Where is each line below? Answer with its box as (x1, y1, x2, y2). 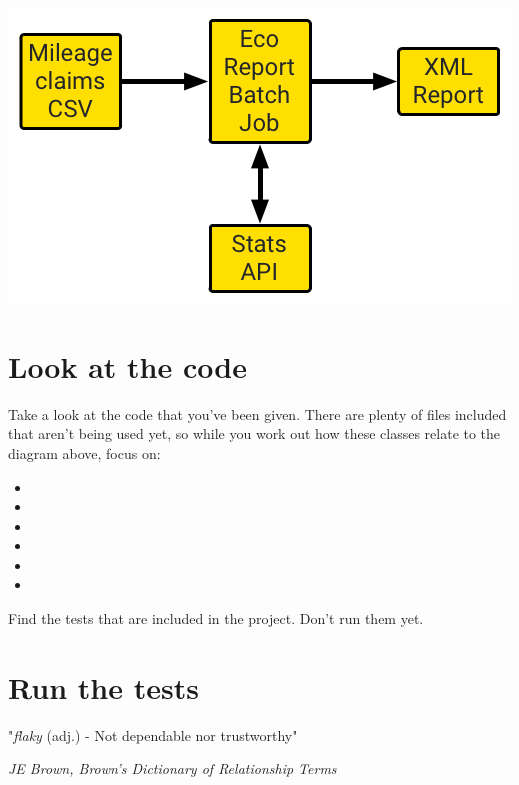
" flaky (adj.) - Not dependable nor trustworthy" (8, 724, 298, 745)
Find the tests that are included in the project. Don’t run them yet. (8, 608, 424, 629)
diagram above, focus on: (8, 442, 161, 463)
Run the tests (8, 666, 199, 707)
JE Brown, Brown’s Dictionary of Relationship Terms (8, 758, 337, 779)
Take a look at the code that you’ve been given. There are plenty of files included (8, 403, 507, 424)
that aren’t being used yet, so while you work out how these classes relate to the (8, 423, 501, 444)
